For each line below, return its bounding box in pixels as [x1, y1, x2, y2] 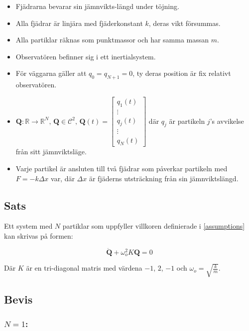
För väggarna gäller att [15, 68, 87, 78]
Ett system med [4, 221, 53, 231]
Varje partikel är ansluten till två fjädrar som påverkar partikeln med [15, 163, 228, 173]
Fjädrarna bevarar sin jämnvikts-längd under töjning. [15, 1, 179, 11]
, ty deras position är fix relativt [132, 68, 231, 78]
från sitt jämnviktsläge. [15, 146, 87, 157]
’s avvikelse [210, 115, 244, 126]
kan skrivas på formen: [4, 230, 73, 241]
